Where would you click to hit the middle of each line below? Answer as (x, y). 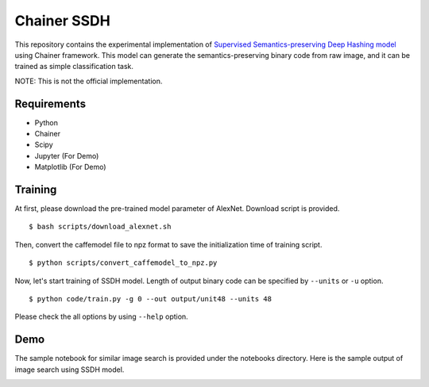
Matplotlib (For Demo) (70, 167)
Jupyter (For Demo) (67, 155)
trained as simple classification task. (74, 67)
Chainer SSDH (62, 21)
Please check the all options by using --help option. (101, 316)
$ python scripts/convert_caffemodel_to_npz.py (123, 263)
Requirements (50, 103)
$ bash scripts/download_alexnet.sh (100, 227)
